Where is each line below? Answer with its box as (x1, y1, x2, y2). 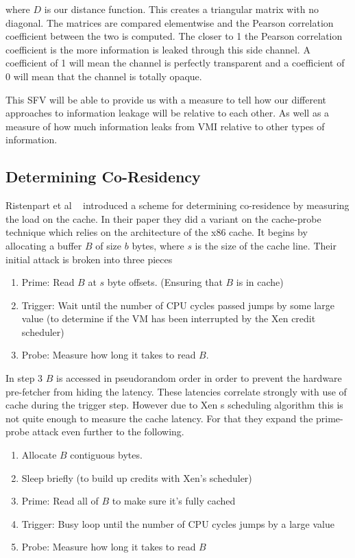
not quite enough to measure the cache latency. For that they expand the (5, 411, 313, 425)
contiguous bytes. (70, 448, 143, 462)
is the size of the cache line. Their (195, 238, 336, 252)
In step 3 (5, 371, 43, 385)
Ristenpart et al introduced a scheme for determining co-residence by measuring (5, 198, 350, 213)
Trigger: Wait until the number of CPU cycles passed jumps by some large (21, 298, 334, 312)
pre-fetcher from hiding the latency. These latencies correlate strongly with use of (5, 384, 347, 398)
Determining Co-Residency (5, 166, 201, 187)
